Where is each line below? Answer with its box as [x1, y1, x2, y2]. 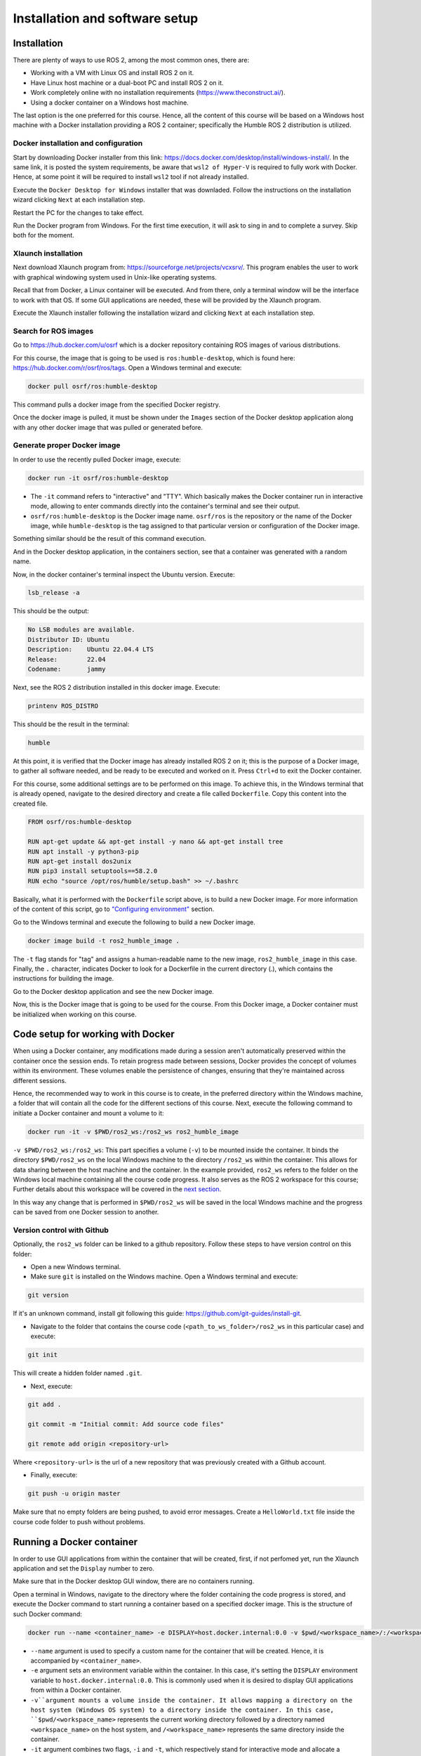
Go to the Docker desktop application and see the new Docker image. [13, 987, 214, 995]
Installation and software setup [13, 11, 199, 26]
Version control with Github [13, 1225, 109, 1235]
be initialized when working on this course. [13, 1010, 137, 1018]
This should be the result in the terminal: [13, 720, 130, 728]
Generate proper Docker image [13, 440, 121, 450]
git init [27, 1351, 58, 1359]
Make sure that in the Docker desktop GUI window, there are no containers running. [13, 1577, 255, 1585]
